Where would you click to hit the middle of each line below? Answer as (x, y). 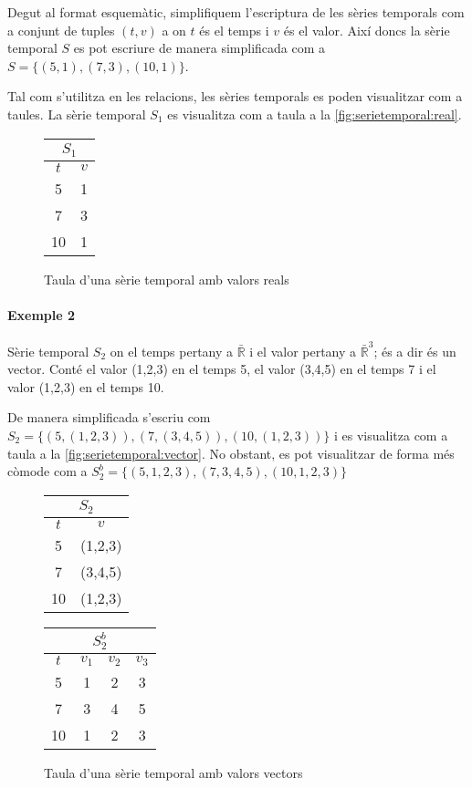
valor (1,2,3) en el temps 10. (86, 386)
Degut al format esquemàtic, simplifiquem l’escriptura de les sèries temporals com (236, 12)
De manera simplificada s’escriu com (109, 417)
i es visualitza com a (391, 435)
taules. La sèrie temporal (77, 114)
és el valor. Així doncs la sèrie (367, 30)
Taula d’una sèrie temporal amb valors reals (167, 279)
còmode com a (47, 471)
